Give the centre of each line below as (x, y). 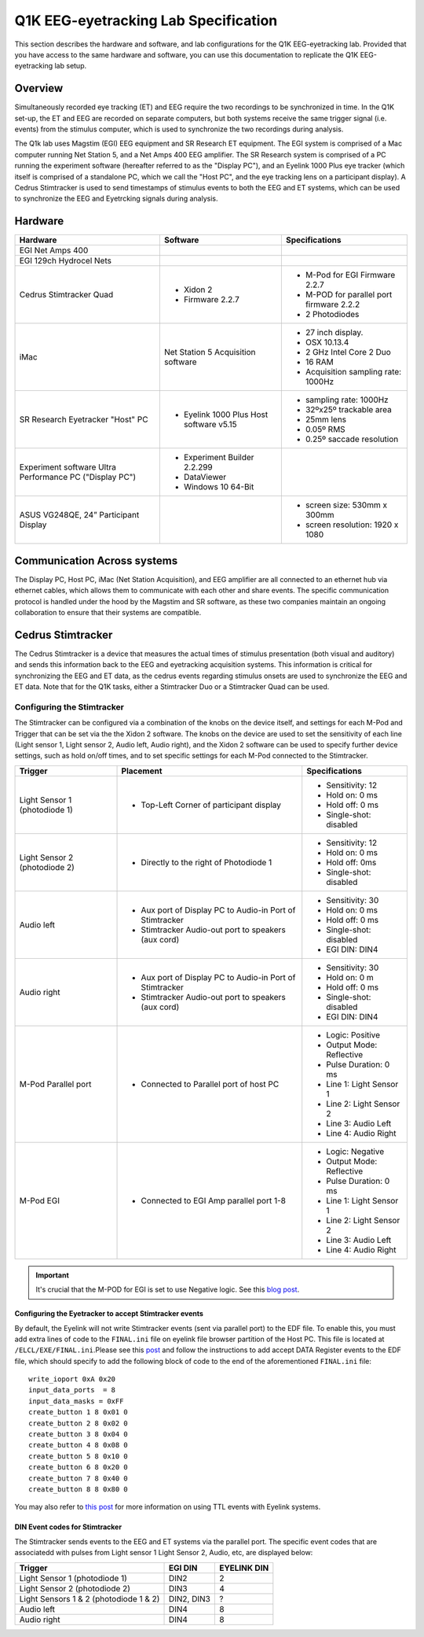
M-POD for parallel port (349, 295)
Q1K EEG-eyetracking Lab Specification (146, 20)
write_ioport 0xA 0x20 (72, 1379)
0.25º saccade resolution (352, 439)
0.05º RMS (325, 430)
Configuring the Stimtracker (69, 706)
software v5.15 (210, 425)
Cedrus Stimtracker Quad (66, 295)
